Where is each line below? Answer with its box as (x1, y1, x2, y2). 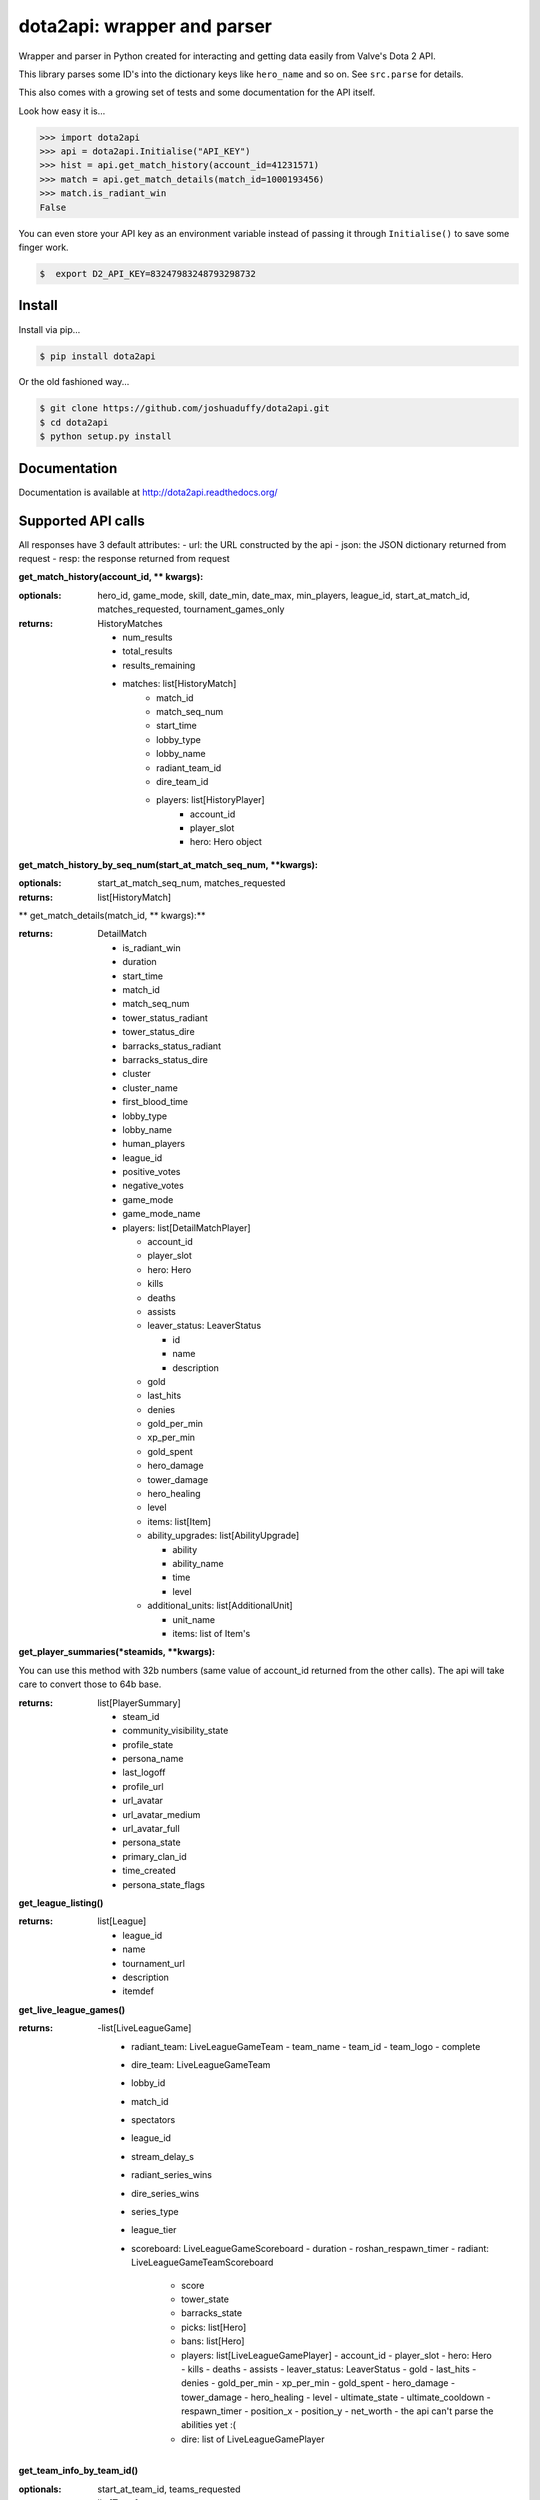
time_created (122, 1865, 177, 1877)
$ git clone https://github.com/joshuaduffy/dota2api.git (39, 403, 330, 414)
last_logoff (122, 1766, 166, 1779)
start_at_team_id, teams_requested (97, 2483, 241, 2495)
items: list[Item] (147, 1515, 212, 1527)
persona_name (122, 1753, 184, 1765)
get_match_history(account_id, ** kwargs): (18, 571, 204, 583)
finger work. (18, 241, 69, 254)
